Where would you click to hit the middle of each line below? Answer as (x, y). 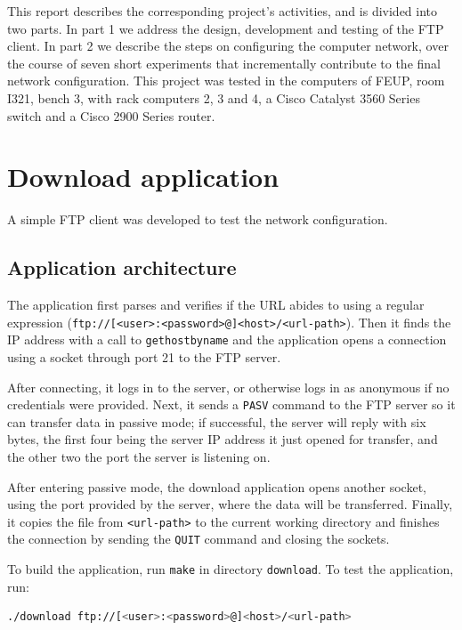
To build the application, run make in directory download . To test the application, (231, 569)
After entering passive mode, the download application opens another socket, (217, 486)
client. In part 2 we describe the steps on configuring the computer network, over (228, 46)
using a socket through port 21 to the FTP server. (144, 356)
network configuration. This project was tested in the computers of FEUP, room (226, 81)
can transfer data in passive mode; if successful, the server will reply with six (217, 421)
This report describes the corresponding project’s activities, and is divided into (223, 11)
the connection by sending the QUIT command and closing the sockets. (199, 539)
